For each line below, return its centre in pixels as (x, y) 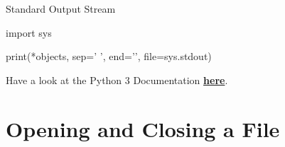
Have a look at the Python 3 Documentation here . (117, 80)
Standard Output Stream (61, 8)
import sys (29, 32)
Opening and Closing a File (143, 128)
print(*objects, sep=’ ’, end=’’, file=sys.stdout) (109, 56)
